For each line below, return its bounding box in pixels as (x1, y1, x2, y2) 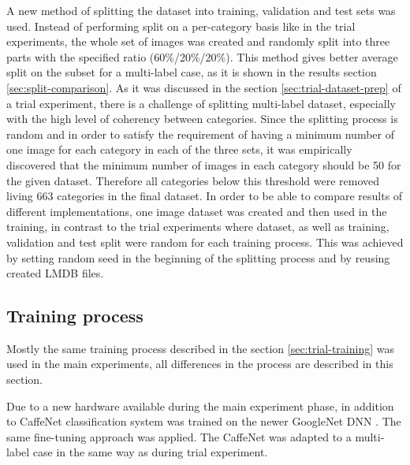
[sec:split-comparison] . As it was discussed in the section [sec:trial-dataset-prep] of (6, 79, 401, 95)
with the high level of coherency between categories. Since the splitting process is (6, 110, 398, 127)
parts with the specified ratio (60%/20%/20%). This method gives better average (6, 48, 398, 65)
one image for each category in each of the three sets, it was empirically (6, 141, 352, 158)
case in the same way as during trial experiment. (32, 444, 268, 460)
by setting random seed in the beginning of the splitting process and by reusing (6, 249, 390, 266)
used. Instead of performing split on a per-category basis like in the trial (6, 17, 356, 34)
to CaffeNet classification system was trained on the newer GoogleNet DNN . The (6, 413, 401, 430)
